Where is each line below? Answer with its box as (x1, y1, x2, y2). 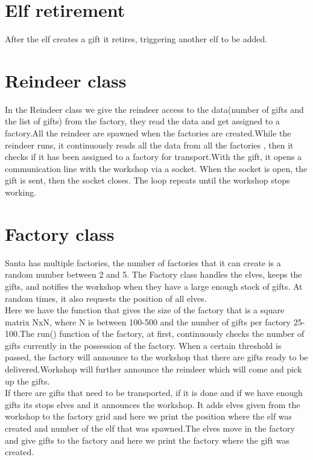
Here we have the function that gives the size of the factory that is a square (5, 304, 285, 316)
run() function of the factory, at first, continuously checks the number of (37, 327, 305, 340)
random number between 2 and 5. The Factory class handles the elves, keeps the (5, 268, 302, 281)
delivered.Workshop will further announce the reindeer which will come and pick (5, 363, 302, 375)
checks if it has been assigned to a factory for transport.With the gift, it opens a (5, 150, 302, 163)
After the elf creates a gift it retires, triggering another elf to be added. (5, 33, 268, 45)
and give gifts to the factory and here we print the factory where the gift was (5, 433, 290, 446)
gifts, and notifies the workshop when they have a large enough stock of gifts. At (5, 280, 303, 292)
